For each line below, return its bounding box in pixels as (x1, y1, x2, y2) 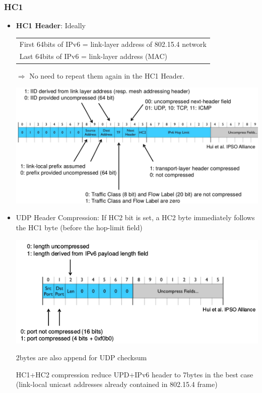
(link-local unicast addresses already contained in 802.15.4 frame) (16, 379, 218, 389)
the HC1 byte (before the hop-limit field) (16, 222, 143, 233)
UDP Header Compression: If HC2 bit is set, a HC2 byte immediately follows (16, 212, 255, 223)
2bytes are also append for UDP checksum (16, 352, 147, 363)
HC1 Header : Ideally (16, 20, 86, 31)
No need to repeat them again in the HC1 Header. (29, 70, 185, 81)
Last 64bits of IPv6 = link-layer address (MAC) (19, 51, 168, 61)
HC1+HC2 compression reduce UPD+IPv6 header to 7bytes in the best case (16, 369, 253, 379)
